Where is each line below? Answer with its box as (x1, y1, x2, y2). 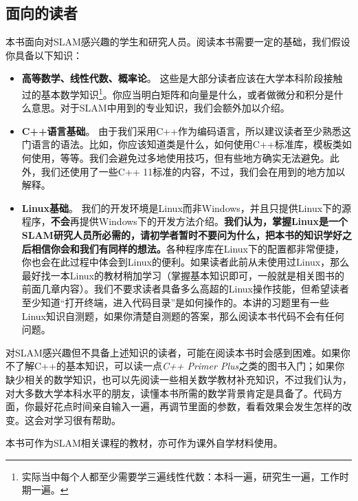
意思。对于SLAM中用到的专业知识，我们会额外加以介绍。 (31, 100, 290, 115)
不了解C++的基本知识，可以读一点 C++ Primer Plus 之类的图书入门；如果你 (5, 359, 345, 373)
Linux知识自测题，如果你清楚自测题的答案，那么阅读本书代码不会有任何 (21, 308, 345, 323)
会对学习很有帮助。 (34, 412, 121, 427)
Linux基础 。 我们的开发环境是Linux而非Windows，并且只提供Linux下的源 (21, 200, 352, 215)
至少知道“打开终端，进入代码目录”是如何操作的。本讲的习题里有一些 (21, 295, 330, 309)
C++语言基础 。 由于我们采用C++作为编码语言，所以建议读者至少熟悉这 (21, 123, 352, 138)
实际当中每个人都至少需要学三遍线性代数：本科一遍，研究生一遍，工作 (21, 469, 339, 483)
